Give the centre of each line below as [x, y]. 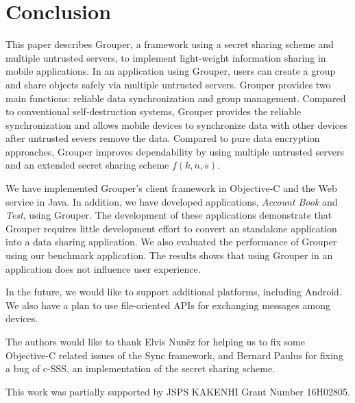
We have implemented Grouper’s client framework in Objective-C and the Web [171, 188]
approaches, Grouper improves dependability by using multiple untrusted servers [175, 151]
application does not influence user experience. [103, 268]
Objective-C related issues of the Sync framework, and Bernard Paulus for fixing [174, 355]
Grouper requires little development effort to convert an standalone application [171, 228]
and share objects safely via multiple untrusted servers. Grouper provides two [168, 84]
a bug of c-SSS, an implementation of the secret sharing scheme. [140, 368]
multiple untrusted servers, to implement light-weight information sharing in [166, 57]
